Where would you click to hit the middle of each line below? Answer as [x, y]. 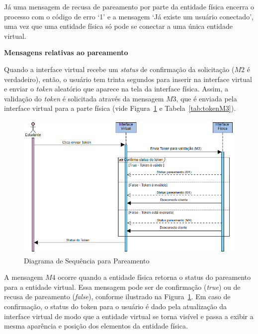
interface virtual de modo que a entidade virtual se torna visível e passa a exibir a [129, 316]
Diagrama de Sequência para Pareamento [87, 260]
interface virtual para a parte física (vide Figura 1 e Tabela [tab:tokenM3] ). [120, 108]
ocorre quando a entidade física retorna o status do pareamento [154, 277]
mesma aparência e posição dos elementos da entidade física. [96, 326]
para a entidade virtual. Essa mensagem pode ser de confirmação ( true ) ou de [122, 287]
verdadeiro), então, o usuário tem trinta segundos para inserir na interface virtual [128, 79]
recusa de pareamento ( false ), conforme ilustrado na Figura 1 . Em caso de [117, 296]
